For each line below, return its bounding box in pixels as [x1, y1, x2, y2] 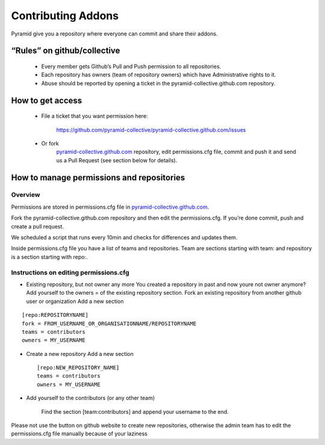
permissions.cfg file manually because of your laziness [11, 430, 147, 437]
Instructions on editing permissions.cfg [11, 268, 129, 277]
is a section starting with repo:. [11, 253, 88, 260]
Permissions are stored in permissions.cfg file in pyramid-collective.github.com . [11, 203, 209, 210]
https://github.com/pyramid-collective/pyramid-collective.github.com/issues [56, 126, 246, 133]
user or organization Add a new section [26, 298, 124, 305]
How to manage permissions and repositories [11, 172, 185, 183]
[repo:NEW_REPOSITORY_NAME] [37, 364, 120, 371]
